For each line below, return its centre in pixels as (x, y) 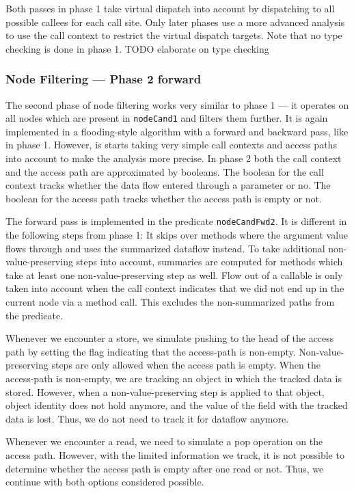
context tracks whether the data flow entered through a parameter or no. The (168, 185)
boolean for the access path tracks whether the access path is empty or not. (164, 198)
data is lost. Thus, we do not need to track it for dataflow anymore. (147, 418)
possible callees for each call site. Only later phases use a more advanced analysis (175, 22)
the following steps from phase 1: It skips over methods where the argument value (177, 235)
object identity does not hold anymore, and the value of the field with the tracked (177, 405)
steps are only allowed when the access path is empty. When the (186, 365)
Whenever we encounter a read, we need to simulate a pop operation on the (164, 441)
